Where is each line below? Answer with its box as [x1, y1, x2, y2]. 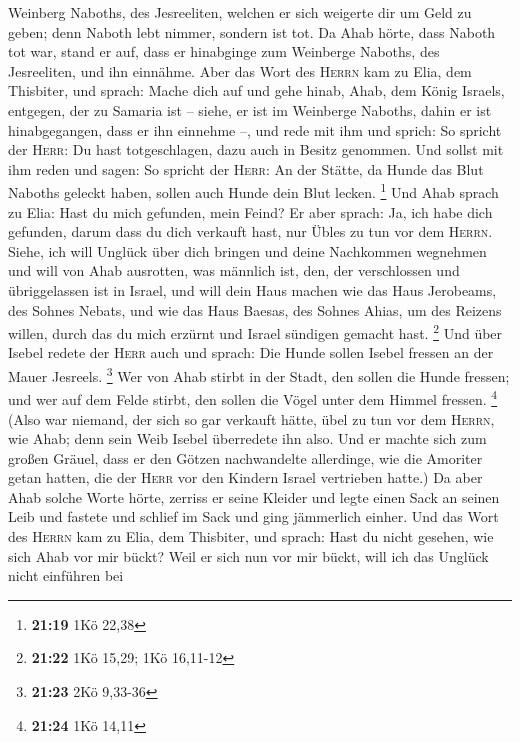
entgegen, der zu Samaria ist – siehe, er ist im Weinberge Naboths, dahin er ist [8, 99, 492, 120]
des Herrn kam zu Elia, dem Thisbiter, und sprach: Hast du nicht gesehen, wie [8, 526, 494, 547]
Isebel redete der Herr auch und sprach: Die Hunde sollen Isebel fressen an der [8, 342, 494, 363]
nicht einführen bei [8, 565, 124, 586]
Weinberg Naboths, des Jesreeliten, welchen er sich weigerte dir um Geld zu [8, 2, 472, 22]
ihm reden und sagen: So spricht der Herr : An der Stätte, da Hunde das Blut [8, 158, 484, 179]
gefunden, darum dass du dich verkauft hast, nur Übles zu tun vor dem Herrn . [8, 221, 493, 242]
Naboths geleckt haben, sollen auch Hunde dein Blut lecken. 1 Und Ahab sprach [8, 179, 499, 202]
